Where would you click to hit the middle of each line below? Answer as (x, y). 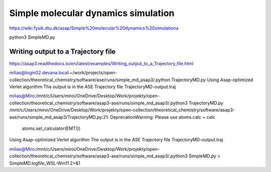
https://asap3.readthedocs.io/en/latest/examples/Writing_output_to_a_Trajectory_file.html (101, 63)
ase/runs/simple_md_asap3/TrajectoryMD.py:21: (59, 117)
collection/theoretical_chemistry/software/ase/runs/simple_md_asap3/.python (90, 80)
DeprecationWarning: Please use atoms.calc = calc (163, 117)
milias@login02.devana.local (39, 73)
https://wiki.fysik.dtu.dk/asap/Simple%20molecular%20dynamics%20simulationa (94, 28)
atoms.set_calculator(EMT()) (51, 128)
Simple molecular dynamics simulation (92, 13)
